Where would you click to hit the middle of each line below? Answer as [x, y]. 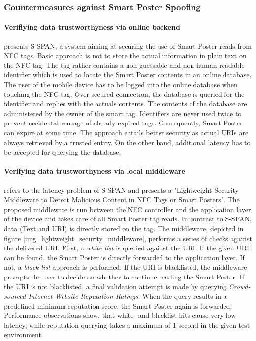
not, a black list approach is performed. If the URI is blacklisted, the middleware [126, 267]
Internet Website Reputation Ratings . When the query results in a [128, 296]
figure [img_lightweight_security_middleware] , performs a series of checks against [128, 238]
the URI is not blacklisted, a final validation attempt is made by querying [115, 286]
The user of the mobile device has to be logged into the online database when [121, 84]
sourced [15, 296]
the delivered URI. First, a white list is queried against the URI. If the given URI [127, 248]
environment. [24, 334]
